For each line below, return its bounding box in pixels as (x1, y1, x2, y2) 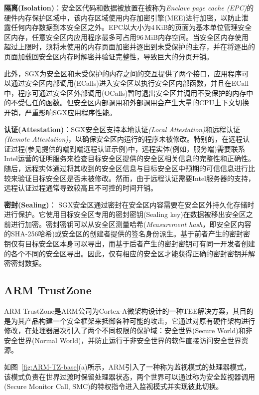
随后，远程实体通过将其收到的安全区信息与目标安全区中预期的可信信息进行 (4, 163, 248, 173)
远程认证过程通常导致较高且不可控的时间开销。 (4, 183, 157, 193)
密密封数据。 (4, 258, 46, 268)
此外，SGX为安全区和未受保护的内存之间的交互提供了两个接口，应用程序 (4, 68, 242, 78)
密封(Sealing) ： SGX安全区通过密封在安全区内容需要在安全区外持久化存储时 (4, 199, 255, 209)
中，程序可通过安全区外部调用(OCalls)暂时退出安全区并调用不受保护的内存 (4, 87, 247, 98)
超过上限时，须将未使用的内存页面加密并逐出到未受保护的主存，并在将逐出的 (4, 41, 255, 52)
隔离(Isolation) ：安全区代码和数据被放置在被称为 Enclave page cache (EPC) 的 (4, 2, 254, 12)
